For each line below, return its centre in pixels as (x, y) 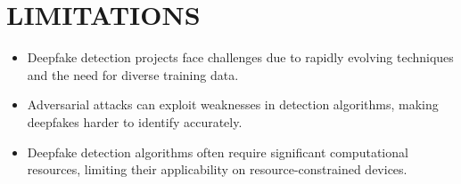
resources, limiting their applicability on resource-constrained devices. (217, 169)
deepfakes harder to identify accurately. (135, 121)
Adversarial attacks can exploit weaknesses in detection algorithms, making (233, 104)
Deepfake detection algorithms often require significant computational (218, 152)
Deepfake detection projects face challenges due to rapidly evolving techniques (240, 57)
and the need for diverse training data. (133, 74)
